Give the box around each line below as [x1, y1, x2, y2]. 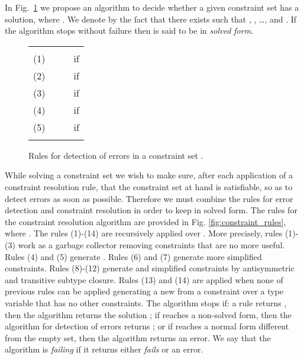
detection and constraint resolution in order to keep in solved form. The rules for [5, 204, 297, 216]
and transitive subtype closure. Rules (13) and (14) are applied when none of [5, 273, 283, 286]
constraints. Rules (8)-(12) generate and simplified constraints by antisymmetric [5, 262, 295, 274]
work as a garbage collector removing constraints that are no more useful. [18, 238, 285, 251]
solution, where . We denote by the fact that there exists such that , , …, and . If [5, 12, 297, 25]
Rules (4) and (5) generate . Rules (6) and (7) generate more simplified [5, 250, 262, 262]
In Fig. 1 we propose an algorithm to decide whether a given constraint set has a [5, 1, 299, 13]
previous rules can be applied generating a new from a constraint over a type [5, 285, 284, 297]
